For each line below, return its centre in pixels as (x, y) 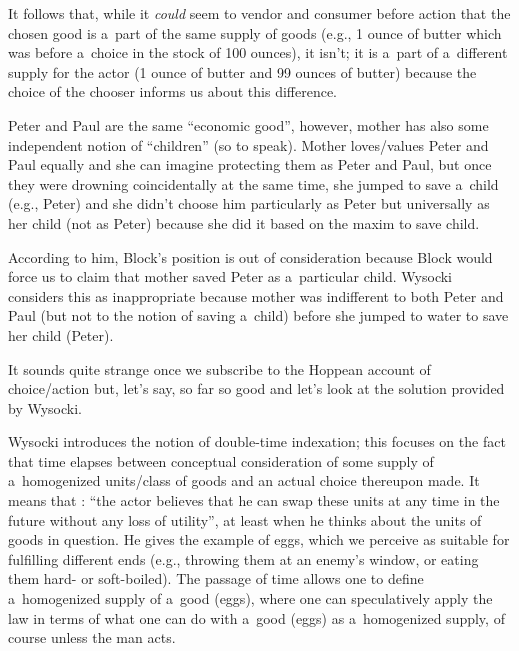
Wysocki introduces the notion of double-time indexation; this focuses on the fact (257, 441)
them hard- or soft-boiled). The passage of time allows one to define (216, 578)
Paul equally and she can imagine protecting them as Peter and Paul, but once (250, 164)
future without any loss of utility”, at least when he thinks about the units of (245, 519)
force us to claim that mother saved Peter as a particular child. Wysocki (230, 276)
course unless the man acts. (92, 637)
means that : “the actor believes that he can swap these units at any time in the (254, 500)
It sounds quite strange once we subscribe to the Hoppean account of (219, 368)
